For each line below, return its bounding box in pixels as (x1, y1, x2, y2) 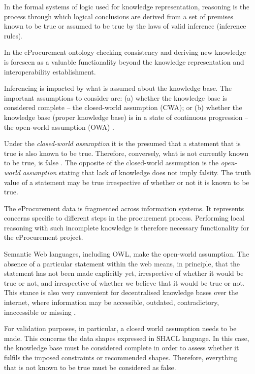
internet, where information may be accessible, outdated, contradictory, (4, 297, 219, 307)
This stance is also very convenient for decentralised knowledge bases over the (4, 287, 238, 298)
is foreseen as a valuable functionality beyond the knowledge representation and (4, 56, 244, 67)
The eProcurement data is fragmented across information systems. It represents (4, 203, 244, 213)
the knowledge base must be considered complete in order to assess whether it (4, 342, 239, 353)
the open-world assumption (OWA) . (4, 121, 114, 132)
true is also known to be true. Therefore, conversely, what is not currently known (4, 148, 249, 158)
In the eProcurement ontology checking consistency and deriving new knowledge (4, 47, 246, 57)
